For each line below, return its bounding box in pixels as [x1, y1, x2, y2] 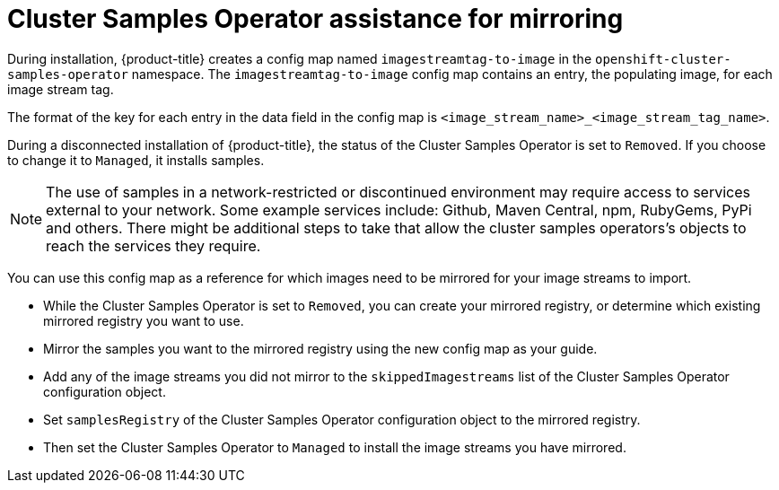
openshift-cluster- [594, 51, 731, 66]
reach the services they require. [46, 236, 261, 255]
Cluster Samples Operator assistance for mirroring [7, 4, 624, 34]
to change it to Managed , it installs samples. [7, 152, 265, 168]
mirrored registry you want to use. [43, 312, 244, 328]
